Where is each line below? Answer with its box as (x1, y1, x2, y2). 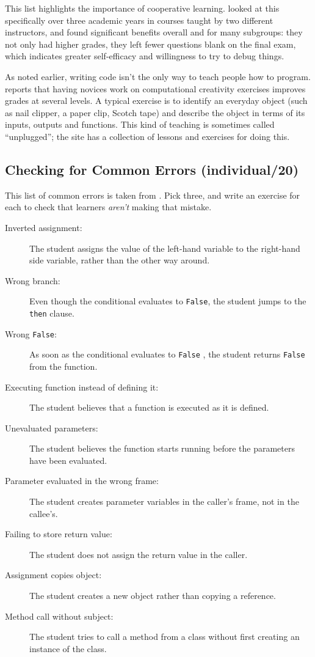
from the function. (29, 359, 98, 372)
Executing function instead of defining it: (5, 380, 159, 393)
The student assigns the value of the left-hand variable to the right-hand (29, 241, 300, 254)
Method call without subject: (5, 609, 114, 622)
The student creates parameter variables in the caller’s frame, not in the (29, 495, 299, 508)
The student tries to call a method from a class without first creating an (29, 630, 300, 643)
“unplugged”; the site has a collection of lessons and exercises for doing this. (5, 130, 290, 142)
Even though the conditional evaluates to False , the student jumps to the (29, 295, 306, 307)
